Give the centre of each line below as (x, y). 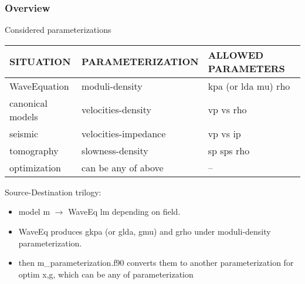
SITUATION (40, 62)
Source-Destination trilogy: (53, 192)
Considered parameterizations (58, 30)
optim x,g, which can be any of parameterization (106, 274)
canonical (28, 103)
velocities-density (116, 110)
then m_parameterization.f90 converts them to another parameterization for (156, 263)
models (24, 116)
